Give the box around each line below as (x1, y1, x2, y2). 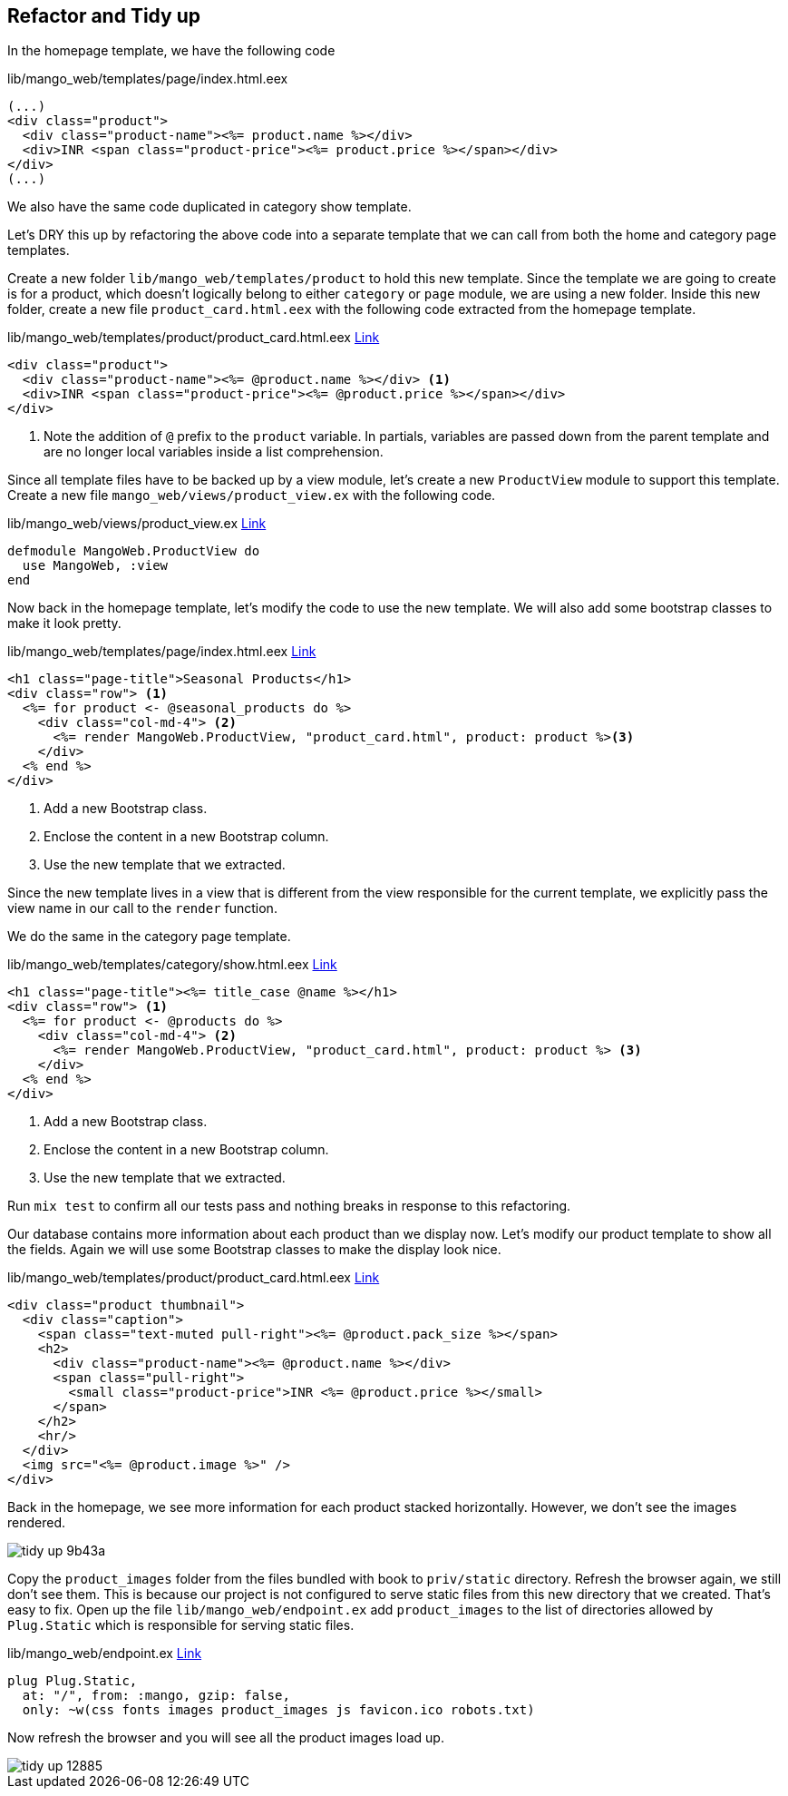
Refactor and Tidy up (7, 5, 200, 27)
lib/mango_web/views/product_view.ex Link (7, 515, 267, 532)
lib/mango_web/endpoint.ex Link (7, 1645, 202, 1662)
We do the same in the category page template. (7, 928, 291, 945)
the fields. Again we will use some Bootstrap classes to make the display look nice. (7, 1241, 501, 1258)
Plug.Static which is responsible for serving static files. (7, 1617, 355, 1634)
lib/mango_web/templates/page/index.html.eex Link (7, 643, 316, 660)
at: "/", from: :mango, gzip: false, (22, 1688, 290, 1703)
